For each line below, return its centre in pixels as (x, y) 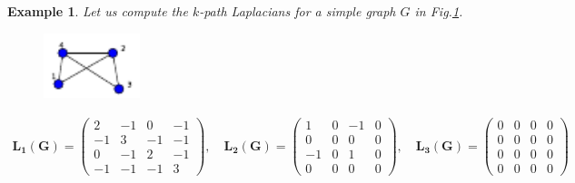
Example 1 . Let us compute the (98, 11)
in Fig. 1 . (439, 11)
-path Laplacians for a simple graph (297, 11)
